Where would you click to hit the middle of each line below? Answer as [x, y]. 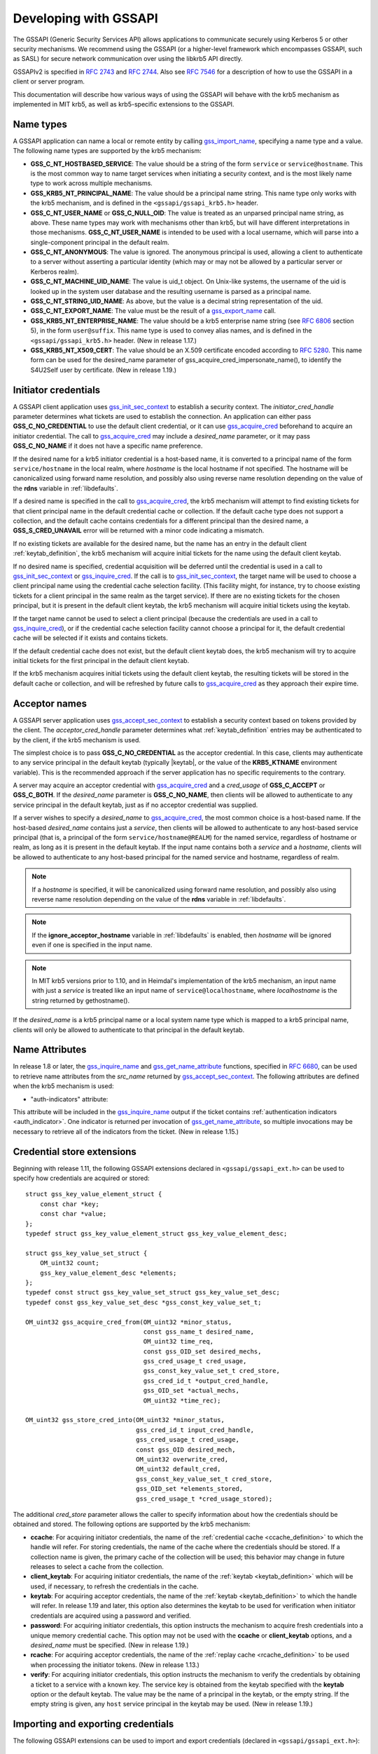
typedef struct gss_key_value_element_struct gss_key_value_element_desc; [156, 1234]
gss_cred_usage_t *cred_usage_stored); [204, 1499]
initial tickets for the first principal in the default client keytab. [101, 661]
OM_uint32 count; [69, 1263]
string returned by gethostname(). [80, 1000]
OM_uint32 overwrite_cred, [182, 1459]
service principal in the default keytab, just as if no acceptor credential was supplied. [135, 805]
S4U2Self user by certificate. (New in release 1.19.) [104, 370]
